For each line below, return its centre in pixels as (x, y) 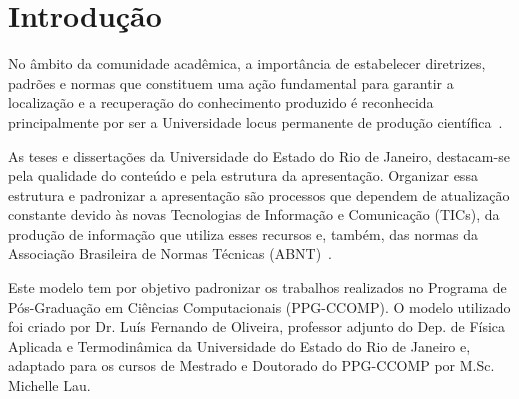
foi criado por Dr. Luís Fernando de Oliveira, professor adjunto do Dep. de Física (257, 326)
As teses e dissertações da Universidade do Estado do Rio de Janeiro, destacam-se (259, 155)
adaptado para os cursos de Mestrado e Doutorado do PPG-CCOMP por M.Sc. (251, 365)
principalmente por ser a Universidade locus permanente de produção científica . (255, 121)
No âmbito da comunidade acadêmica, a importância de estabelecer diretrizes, (247, 63)
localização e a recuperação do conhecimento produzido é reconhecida (221, 102)
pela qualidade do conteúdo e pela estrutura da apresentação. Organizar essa (243, 175)
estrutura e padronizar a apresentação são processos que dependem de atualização (259, 194)
